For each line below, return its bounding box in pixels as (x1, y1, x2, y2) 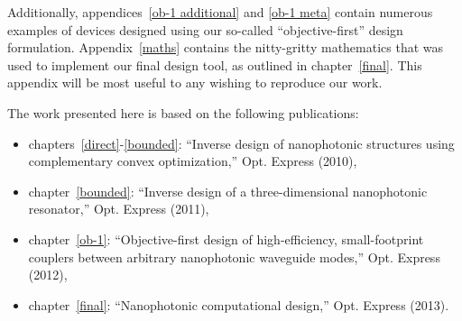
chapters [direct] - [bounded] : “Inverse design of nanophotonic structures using (28, 133, 455, 152)
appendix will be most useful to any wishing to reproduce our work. (7, 73, 383, 92)
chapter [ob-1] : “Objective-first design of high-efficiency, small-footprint (28, 229, 424, 248)
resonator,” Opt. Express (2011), (28, 199, 209, 218)
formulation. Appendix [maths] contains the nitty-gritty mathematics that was (7, 38, 444, 57)
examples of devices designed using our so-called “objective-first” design (7, 20, 403, 39)
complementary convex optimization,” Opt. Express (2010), (28, 151, 357, 170)
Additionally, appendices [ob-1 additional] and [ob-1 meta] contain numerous (7, 3, 433, 21)
